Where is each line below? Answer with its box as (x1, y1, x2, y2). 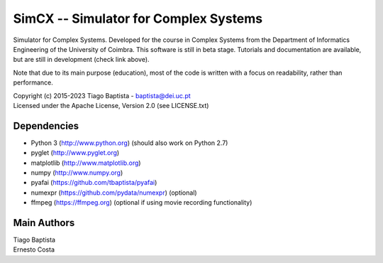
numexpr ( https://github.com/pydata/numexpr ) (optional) (30, 188, 198, 197)
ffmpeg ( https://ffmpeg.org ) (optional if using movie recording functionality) (30, 198, 252, 207)
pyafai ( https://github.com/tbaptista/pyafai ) (30, 178, 157, 187)
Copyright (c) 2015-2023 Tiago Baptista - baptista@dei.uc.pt (13, 91, 191, 100)
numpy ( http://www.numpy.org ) (30, 168, 123, 177)
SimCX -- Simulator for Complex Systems (13, 11, 263, 26)
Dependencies (13, 119, 79, 131)
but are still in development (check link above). (13, 55, 150, 64)
